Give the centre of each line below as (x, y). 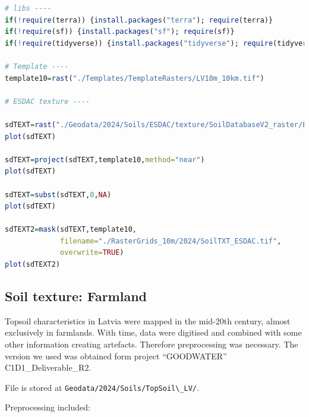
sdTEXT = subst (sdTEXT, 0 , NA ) (58, 195)
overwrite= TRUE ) (92, 253)
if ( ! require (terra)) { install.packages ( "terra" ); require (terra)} (139, 20)
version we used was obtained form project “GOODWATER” (116, 356)
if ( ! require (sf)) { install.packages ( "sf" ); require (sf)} (120, 32)
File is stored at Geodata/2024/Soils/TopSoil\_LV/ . (102, 387)
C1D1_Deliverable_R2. (48, 367)
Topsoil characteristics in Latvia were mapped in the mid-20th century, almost (148, 320)
